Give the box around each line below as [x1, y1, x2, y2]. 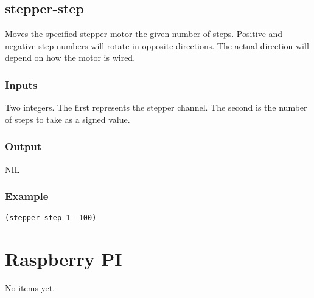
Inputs [5, 77, 38, 92]
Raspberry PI [5, 246, 122, 271]
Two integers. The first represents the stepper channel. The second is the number [5, 101, 307, 114]
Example [5, 189, 49, 204]
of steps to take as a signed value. [5, 113, 130, 125]
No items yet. [5, 282, 55, 294]
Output [5, 139, 42, 154]
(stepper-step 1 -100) [5, 213, 97, 223]
